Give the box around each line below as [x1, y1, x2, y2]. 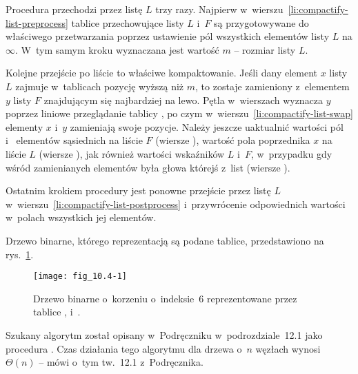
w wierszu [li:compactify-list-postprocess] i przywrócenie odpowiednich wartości [6, 196, 346, 211]
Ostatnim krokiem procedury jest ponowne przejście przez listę [6, 183, 271, 198]
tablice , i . [33, 304, 81, 319]
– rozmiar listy [234, 42, 296, 56]
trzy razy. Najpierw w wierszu [155, 2, 284, 16]
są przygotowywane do [214, 15, 309, 30]
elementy [6, 119, 43, 134]
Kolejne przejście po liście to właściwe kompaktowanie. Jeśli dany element [6, 65, 318, 80]
